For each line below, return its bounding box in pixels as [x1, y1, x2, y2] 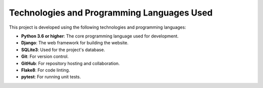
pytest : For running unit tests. [21, 74, 81, 80]
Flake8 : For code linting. [21, 67, 70, 73]
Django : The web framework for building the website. [21, 40, 129, 46]
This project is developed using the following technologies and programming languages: [9, 24, 186, 30]
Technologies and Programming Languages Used [9, 7, 213, 18]
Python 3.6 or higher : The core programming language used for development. [21, 33, 179, 39]
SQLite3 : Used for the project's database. [21, 47, 105, 53]
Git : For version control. [21, 53, 69, 59]
